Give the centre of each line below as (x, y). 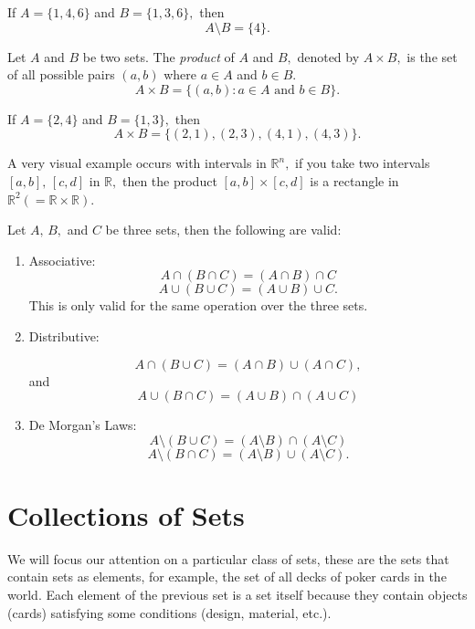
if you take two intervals (363, 163)
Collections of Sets (126, 514)
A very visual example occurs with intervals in (137, 163)
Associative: (62, 260)
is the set (432, 56)
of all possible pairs (61, 74)
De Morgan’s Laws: (83, 425)
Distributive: (64, 335)
